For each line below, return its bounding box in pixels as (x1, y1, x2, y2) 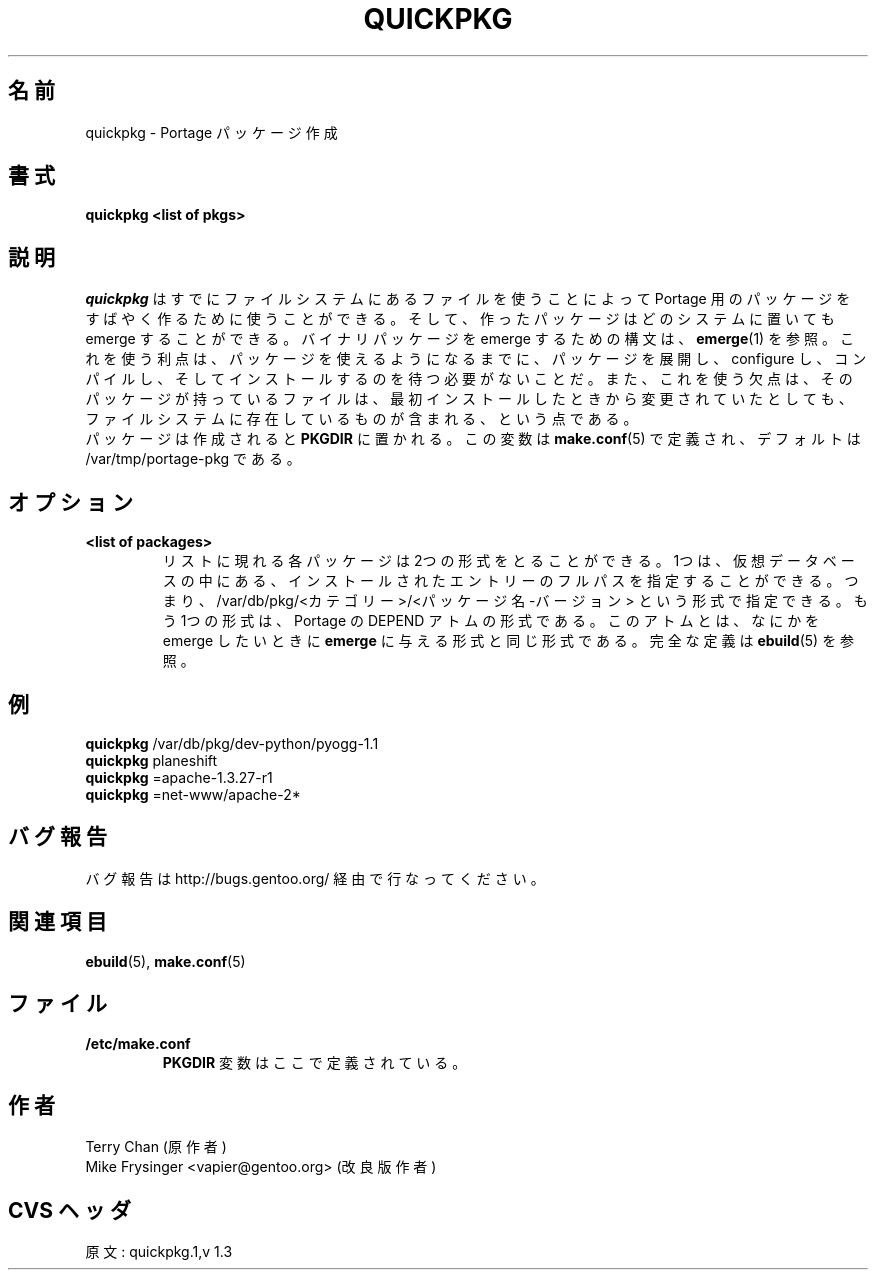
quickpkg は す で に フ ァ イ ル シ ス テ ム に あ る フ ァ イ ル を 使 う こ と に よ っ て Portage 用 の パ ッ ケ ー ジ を (85, 290, 851, 308)
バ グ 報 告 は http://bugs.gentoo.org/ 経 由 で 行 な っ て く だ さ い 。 (85, 869, 545, 887)
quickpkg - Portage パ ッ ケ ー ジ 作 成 (85, 123, 338, 141)
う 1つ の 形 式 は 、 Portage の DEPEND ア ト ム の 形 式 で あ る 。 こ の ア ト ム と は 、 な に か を (162, 612, 820, 630)
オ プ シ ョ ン (8, 489, 133, 515)
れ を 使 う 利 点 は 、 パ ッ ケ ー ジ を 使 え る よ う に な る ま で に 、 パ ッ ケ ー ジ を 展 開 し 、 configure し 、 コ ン (85, 350, 867, 368)
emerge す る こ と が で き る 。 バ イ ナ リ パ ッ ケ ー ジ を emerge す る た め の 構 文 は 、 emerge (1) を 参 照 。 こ (85, 330, 854, 348)
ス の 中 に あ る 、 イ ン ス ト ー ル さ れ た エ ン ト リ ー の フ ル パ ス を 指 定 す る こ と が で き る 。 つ (162, 572, 859, 590)
